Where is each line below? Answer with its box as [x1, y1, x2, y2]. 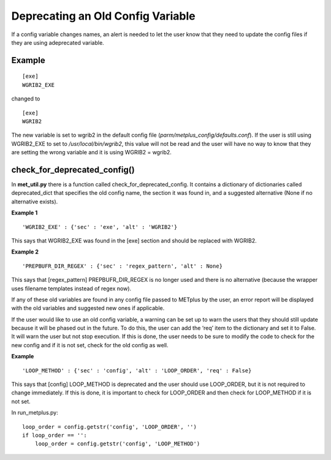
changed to [11, 95, 40, 102]
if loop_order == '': [22, 432, 87, 439]
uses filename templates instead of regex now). [11, 285, 132, 292]
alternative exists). [11, 198, 58, 205]
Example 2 [11, 248, 39, 255]
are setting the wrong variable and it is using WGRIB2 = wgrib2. [11, 149, 172, 156]
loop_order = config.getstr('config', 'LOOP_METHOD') [34, 440, 200, 447]
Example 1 [11, 209, 38, 217]
